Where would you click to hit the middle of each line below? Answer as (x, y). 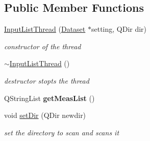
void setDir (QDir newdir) (45, 115)
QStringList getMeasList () (49, 98)
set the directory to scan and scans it (62, 132)
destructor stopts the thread (47, 80)
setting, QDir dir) (119, 29)
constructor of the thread (43, 46)
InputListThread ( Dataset (45, 29)
